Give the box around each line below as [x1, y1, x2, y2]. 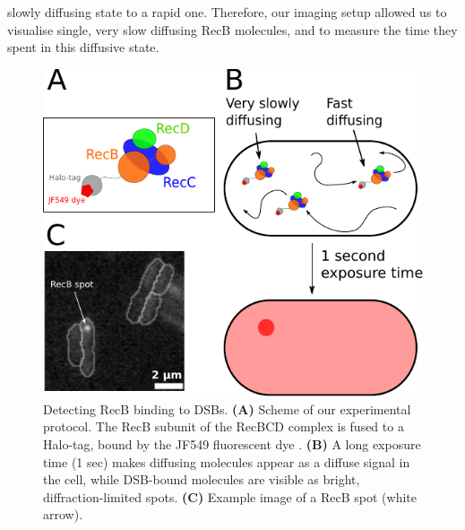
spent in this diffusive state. [7, 38, 159, 56]
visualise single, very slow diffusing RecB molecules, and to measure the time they [7, 20, 458, 39]
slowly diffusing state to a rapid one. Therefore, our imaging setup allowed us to [7, 3, 447, 21]
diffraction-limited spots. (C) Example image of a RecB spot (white [43, 487, 417, 506]
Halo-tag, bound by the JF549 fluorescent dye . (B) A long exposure [43, 434, 421, 453]
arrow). [43, 505, 83, 524]
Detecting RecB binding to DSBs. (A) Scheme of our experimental [43, 399, 411, 418]
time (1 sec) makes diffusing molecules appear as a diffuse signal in [43, 452, 410, 471]
